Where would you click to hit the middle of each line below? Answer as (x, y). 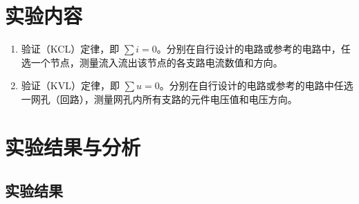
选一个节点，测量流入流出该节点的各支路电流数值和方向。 (152, 62)
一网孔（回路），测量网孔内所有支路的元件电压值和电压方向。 (159, 99)
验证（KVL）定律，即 (70, 85)
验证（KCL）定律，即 (70, 49)
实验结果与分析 (73, 146)
